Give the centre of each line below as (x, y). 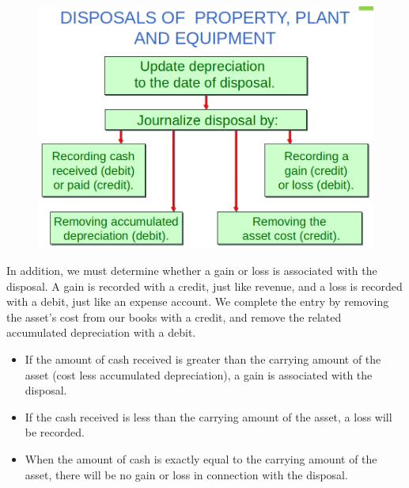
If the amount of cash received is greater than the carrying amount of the (203, 359)
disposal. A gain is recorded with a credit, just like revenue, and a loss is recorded (204, 286)
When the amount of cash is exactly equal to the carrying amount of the (201, 459)
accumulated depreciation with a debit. (101, 332)
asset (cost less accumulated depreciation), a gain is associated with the (199, 374)
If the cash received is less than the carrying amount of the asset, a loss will (208, 416)
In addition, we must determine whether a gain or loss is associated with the (192, 271)
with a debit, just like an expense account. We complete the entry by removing (198, 301)
